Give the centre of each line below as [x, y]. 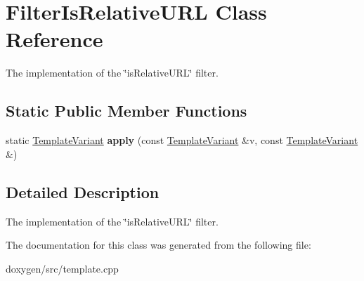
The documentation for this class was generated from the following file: [158, 245]
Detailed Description [83, 191]
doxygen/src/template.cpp [62, 268]
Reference [54, 39]
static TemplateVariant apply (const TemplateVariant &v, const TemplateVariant [182, 140]
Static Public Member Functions [126, 111]
